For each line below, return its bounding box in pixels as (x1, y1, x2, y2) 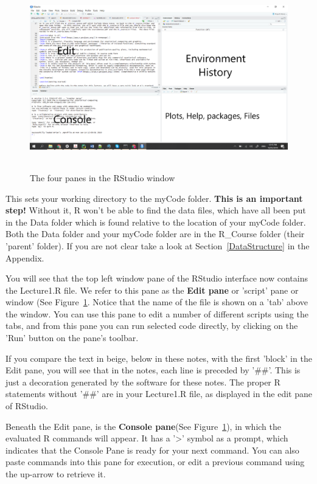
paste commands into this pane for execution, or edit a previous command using (5, 455, 305, 468)
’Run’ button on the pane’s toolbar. (5, 331, 139, 344)
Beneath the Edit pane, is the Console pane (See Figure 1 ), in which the (5, 420, 282, 432)
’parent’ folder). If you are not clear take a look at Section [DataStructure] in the (5, 239, 310, 252)
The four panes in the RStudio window (30, 171, 175, 184)
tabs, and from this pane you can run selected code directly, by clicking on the (5, 319, 298, 332)
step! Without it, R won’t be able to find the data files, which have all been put (5, 204, 306, 216)
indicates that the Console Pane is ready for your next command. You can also (5, 443, 299, 456)
